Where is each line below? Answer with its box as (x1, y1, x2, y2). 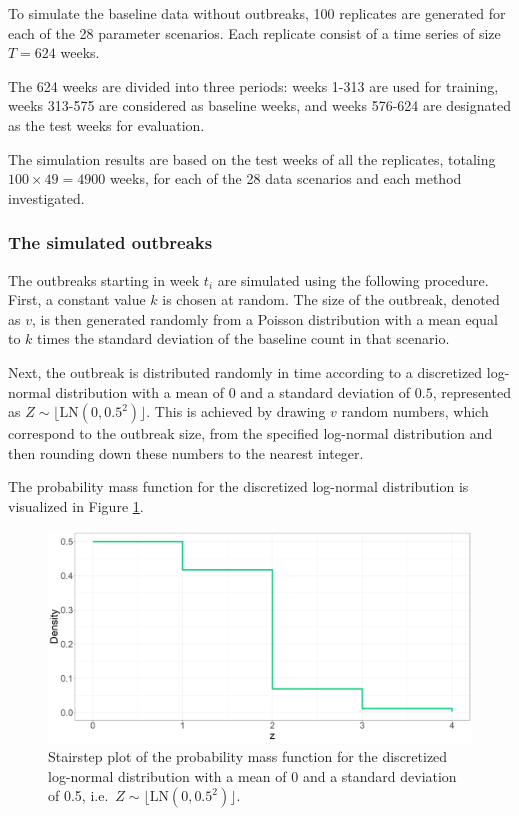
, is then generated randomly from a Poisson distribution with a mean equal (31, 308, 498, 329)
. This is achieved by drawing (146, 401, 326, 422)
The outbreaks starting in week (8, 269, 200, 290)
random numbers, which (341, 401, 489, 422)
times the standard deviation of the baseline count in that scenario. (37, 328, 450, 349)
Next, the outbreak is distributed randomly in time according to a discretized (8, 361, 483, 382)
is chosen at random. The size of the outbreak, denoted (162, 289, 500, 310)
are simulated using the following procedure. (217, 269, 489, 290)
